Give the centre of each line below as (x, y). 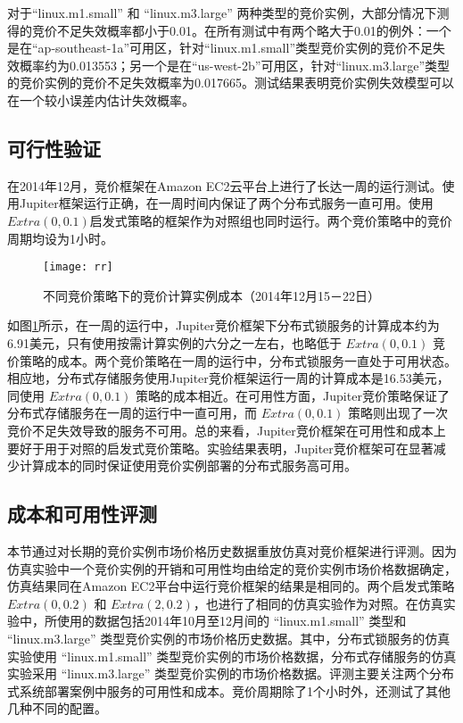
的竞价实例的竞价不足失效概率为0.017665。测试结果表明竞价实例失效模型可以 (231, 83)
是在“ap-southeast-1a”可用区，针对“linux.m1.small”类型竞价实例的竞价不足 (220, 48)
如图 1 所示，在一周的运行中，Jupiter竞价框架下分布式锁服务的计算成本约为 (223, 325)
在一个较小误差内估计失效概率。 (101, 100)
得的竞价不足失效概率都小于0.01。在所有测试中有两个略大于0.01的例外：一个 (229, 30)
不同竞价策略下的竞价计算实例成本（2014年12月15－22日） (211, 295)
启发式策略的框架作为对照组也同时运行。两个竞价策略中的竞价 (271, 220)
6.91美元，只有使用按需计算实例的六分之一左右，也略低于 (174, 342)
